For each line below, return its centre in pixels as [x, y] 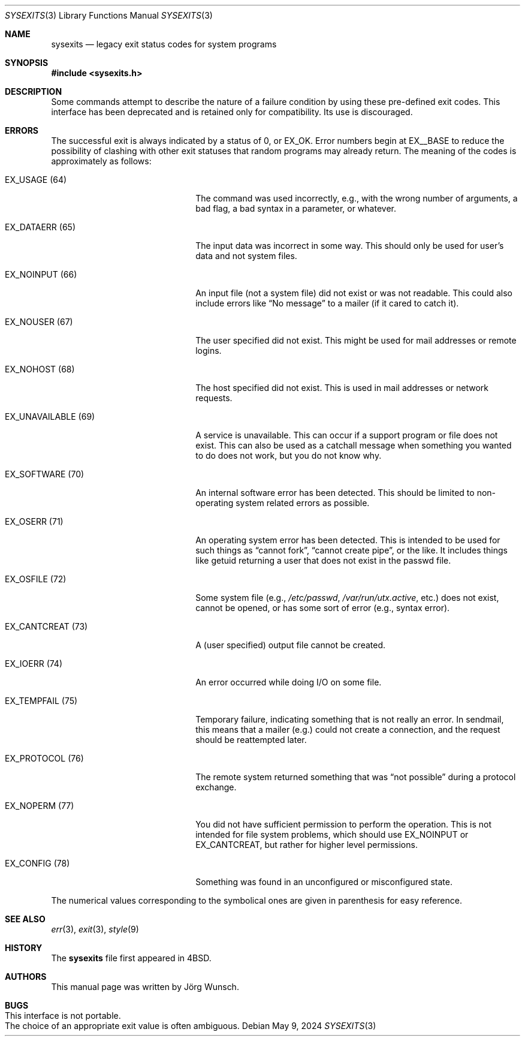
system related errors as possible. [303, 503]
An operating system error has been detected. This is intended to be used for [348, 540]
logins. [209, 350]
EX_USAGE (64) [36, 180]
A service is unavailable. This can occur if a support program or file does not [347, 435]
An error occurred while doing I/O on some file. [289, 682]
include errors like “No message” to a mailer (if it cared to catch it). [327, 303]
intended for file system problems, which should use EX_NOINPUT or [332, 834]
